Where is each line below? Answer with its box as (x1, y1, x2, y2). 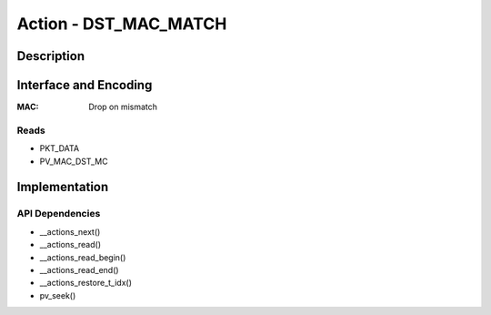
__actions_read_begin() (39, 251, 126, 263)
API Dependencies (16, 208, 101, 220)
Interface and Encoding (16, 77, 153, 93)
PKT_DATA (39, 143, 80, 154)
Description (16, 48, 85, 64)
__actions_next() (39, 226, 101, 237)
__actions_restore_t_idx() (39, 278, 132, 289)
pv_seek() (39, 290, 76, 300)
